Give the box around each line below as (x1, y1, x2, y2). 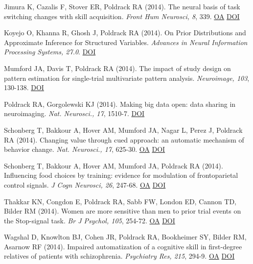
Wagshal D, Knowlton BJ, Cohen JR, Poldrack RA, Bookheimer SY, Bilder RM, (4, 232, 247, 242)
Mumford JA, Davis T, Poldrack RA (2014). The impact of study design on (4, 63, 231, 73)
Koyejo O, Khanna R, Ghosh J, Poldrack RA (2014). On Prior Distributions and (4, 27, 246, 38)
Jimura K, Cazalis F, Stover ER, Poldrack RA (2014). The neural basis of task (4, 1, 240, 11)
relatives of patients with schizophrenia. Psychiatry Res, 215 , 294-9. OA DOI (4, 251, 235, 261)
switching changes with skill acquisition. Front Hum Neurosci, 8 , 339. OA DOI (4, 11, 240, 21)
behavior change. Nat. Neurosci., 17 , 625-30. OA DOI (4, 144, 165, 154)
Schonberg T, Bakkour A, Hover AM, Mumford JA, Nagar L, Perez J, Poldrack (4, 124, 243, 135)
